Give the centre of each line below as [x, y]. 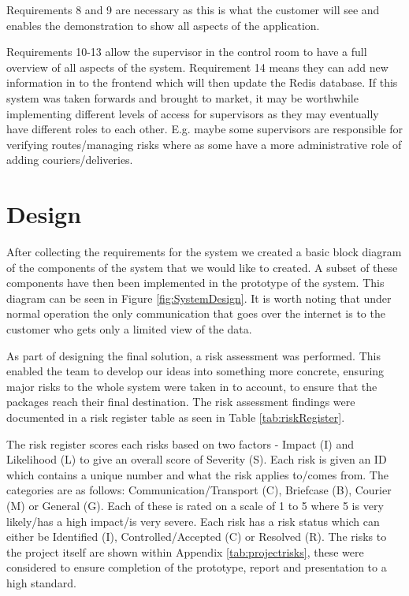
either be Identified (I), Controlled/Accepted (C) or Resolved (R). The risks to [197, 536]
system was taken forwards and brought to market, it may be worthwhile [182, 97]
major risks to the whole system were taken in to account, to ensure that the [192, 386]
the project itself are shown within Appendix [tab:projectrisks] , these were [185, 551]
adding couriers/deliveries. [70, 160]
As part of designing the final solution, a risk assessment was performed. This [193, 355]
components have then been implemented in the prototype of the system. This [195, 283]
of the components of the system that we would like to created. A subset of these [202, 267]
